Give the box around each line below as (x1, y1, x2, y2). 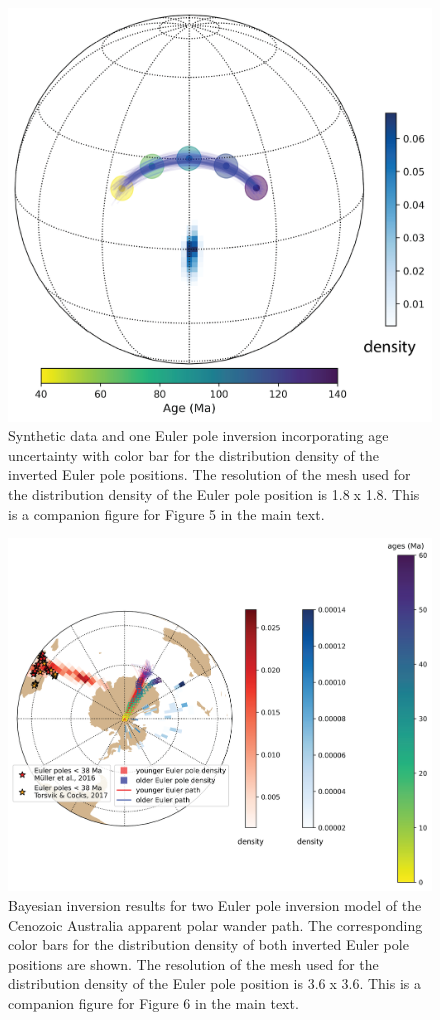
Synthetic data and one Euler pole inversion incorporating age (8, 425, 389, 446)
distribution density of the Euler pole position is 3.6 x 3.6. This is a (8, 973, 422, 994)
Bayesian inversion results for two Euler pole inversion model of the (8, 894, 422, 915)
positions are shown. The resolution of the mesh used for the (8, 953, 379, 974)
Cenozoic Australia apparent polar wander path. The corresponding (8, 914, 423, 935)
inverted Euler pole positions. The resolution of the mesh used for (8, 464, 411, 485)
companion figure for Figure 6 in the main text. (8, 992, 299, 1013)
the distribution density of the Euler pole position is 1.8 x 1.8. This (8, 484, 420, 504)
